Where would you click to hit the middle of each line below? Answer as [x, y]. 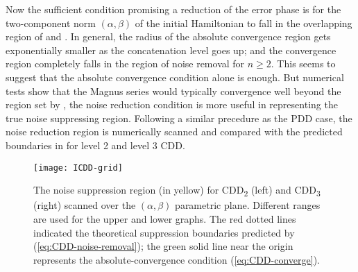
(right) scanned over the [85, 205]
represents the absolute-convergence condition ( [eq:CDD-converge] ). [177, 259]
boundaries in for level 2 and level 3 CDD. [95, 145]
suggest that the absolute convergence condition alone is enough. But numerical [175, 77]
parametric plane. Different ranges [248, 205]
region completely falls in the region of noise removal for [125, 63]
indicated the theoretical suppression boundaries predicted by [164, 232]
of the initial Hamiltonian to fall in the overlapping [244, 23]
